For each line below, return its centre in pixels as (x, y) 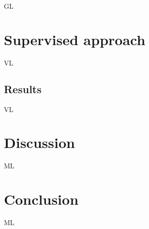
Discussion (39, 142)
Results (23, 89)
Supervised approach (75, 39)
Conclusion (41, 199)
